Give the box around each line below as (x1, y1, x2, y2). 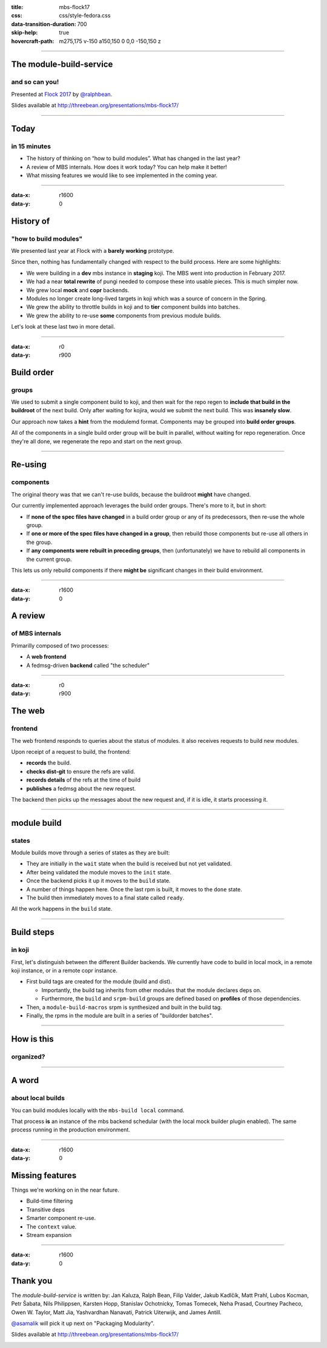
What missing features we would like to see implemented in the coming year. (26, 172, 218, 179)
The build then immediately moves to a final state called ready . (26, 894, 185, 901)
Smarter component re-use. (26, 1215, 96, 1222)
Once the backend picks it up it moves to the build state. (26, 877, 171, 885)
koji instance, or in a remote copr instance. (11, 967, 118, 974)
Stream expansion (26, 1232, 72, 1239)
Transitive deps (26, 1205, 65, 1213)
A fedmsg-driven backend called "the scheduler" (26, 662, 150, 669)
